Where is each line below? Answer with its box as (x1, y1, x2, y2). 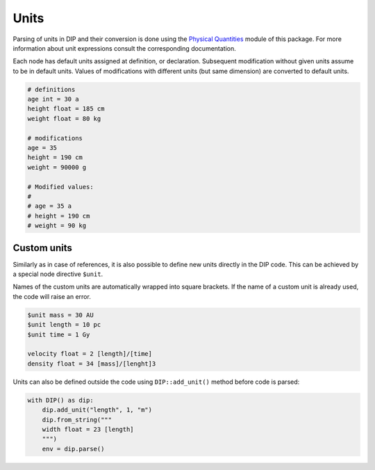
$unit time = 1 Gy (27, 330, 90, 339)
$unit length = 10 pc (27, 321, 101, 329)
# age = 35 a (27, 202, 72, 210)
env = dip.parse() (42, 445, 105, 453)
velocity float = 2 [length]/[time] (27, 350, 153, 358)
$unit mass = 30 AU (27, 311, 94, 319)
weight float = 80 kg (27, 115, 101, 122)
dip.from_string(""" (42, 416, 112, 423)
